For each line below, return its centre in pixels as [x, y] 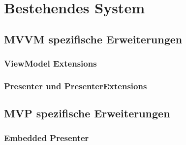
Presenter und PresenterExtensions [76, 86]
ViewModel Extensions [50, 63]
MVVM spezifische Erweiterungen [93, 39]
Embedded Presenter [46, 137]
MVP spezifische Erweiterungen [87, 113]
